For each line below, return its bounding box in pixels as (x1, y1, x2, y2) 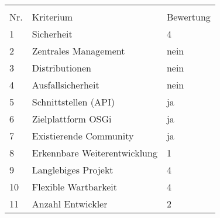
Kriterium (32, 10, 73, 23)
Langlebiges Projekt (32, 163, 114, 176)
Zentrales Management (32, 44, 125, 57)
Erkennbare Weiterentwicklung (32, 146, 157, 159)
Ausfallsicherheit (32, 78, 99, 91)
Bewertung (166, 10, 211, 23)
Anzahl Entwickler (32, 197, 108, 210)
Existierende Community (32, 129, 134, 142)
